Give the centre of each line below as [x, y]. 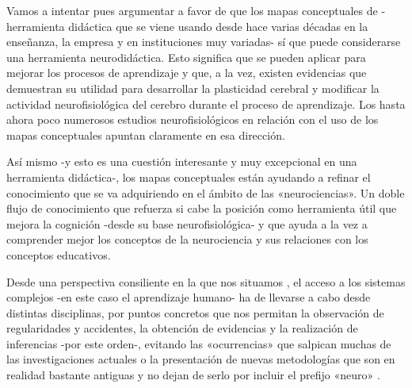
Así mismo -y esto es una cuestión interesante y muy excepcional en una [182, 161]
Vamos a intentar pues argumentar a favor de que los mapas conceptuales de [192, 10]
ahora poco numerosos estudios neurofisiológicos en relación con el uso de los [193, 119]
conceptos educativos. [59, 254]
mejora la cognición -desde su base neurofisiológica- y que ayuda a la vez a [187, 223]
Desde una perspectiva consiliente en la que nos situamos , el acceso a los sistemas [206, 281]
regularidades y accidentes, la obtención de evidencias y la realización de [182, 328]
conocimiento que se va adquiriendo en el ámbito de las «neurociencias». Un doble [206, 192]
